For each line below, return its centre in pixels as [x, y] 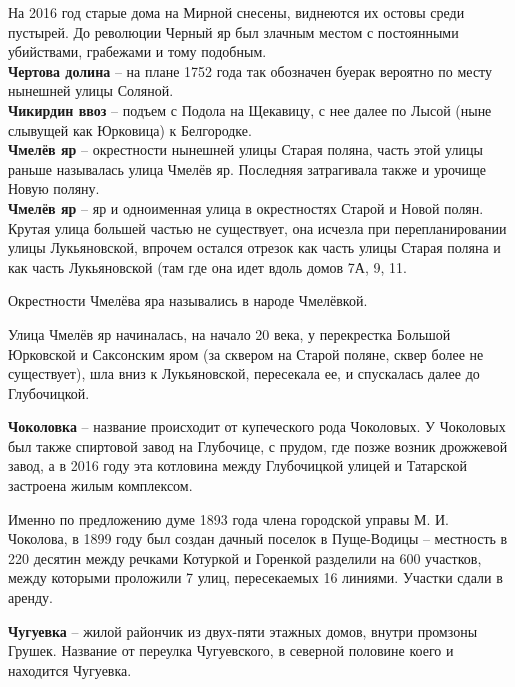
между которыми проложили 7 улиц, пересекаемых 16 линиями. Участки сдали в [255, 577]
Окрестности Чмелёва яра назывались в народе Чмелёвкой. [188, 300]
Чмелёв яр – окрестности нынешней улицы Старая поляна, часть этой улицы [245, 149]
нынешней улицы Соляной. [91, 90]
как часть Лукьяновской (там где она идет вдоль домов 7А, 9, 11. [207, 266]
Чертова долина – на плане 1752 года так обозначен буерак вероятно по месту [250, 70]
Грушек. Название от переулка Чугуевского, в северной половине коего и [231, 650]
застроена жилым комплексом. [100, 485]
